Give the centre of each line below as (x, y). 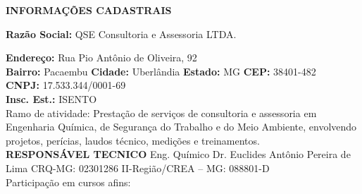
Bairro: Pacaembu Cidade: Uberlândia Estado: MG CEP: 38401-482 (161, 71)
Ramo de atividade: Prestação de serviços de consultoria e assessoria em (161, 113)
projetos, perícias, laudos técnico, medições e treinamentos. (133, 140)
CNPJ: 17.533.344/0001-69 (66, 85)
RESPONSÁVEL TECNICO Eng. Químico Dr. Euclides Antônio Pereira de (178, 154)
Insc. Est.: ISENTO (51, 98)
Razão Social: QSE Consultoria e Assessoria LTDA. (121, 34)
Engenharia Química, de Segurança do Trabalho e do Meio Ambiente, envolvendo (181, 127)
